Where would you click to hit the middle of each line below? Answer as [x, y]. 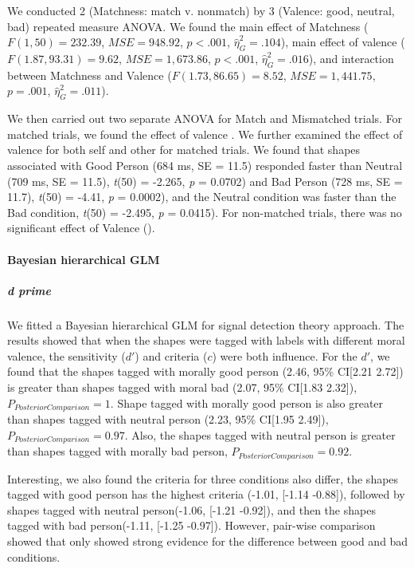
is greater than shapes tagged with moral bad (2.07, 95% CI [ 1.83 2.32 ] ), [182, 387]
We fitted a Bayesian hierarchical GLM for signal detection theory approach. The [206, 324]
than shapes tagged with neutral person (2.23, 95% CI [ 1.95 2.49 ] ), [168, 419]
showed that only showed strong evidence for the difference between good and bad [208, 540]
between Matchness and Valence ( [90, 75]
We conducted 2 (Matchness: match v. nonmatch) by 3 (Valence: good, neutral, [201, 10]
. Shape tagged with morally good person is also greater [247, 402]
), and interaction [351, 58]
